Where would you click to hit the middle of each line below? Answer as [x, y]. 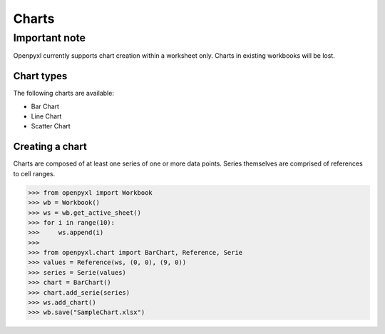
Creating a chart [50, 147]
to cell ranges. [34, 173]
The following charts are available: [63, 93]
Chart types [40, 76]
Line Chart [46, 116]
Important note [49, 38]
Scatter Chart [51, 126]
